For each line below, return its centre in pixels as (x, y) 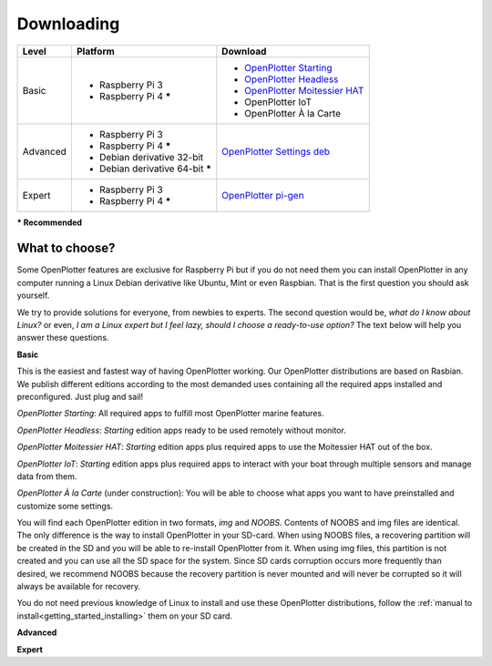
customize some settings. (65, 506)
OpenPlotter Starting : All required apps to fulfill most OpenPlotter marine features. (170, 414)
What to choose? (66, 248)
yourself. (33, 295)
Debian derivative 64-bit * (155, 169)
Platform (96, 51)
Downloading (68, 24)
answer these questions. (63, 338)
